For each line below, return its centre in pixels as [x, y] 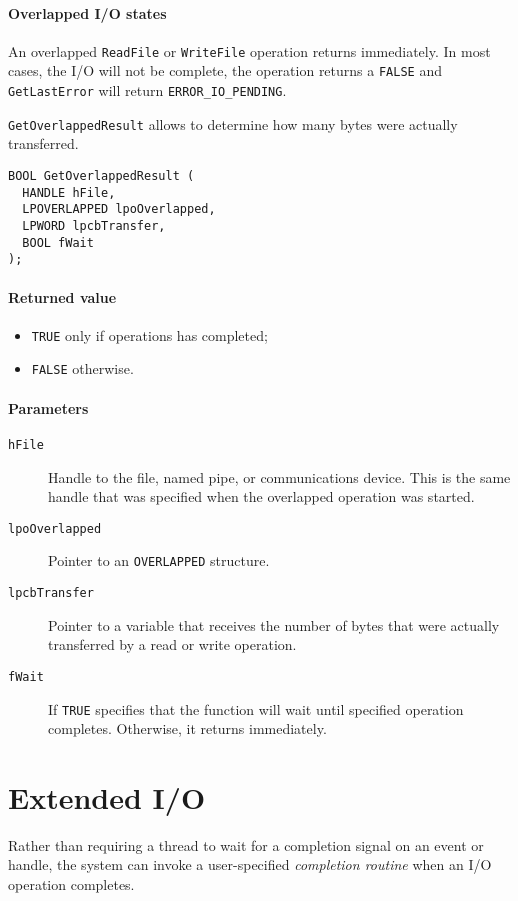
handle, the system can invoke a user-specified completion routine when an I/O [250, 864]
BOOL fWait [58, 242]
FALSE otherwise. [82, 368]
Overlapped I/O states [87, 12]
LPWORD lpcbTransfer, [94, 225]
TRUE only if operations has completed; [149, 334]
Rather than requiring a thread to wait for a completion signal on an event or [246, 844]
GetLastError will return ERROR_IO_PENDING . [147, 90]
